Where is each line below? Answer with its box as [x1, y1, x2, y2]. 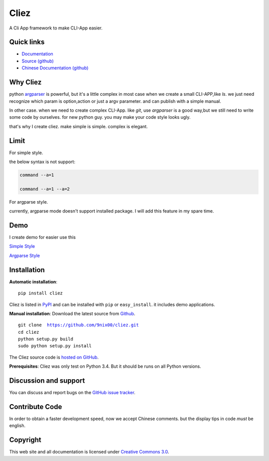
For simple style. [9, 150, 43, 156]
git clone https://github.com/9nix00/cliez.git [18, 322, 139, 328]
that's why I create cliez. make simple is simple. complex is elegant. [9, 123, 148, 129]
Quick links [9, 38, 45, 46]
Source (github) [21, 58, 54, 64]
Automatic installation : [9, 278, 57, 284]
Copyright [9, 436, 42, 444]
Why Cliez [9, 78, 42, 87]
